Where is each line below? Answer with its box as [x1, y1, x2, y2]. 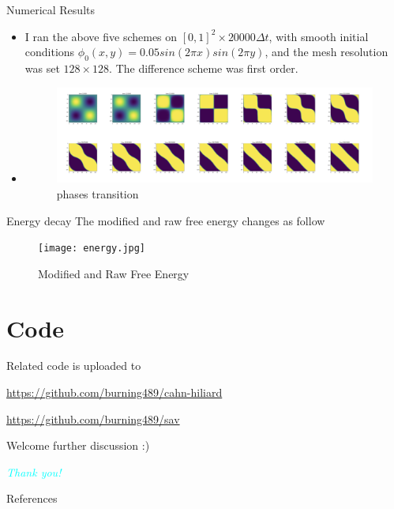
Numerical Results [6, 2, 95, 17]
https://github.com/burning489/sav [6, 410, 180, 427]
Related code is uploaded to [6, 357, 141, 374]
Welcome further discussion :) [6, 437, 150, 454]
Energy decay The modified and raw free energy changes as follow [6, 212, 325, 228]
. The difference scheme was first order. [109, 59, 298, 76]
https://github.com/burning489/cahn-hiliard [6, 384, 223, 401]
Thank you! [6, 463, 62, 480]
